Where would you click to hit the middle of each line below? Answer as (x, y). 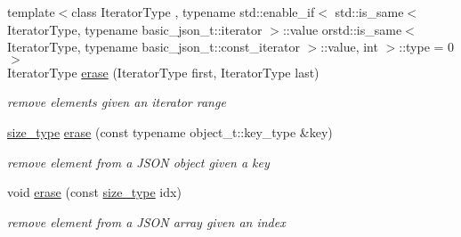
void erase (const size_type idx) (94, 192)
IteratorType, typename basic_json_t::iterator (135, 29)
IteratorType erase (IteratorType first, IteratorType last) (163, 72)
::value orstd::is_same (342, 29)
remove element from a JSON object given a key (138, 162)
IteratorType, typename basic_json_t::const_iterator (154, 47)
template (31, 12)
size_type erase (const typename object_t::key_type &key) (170, 131)
